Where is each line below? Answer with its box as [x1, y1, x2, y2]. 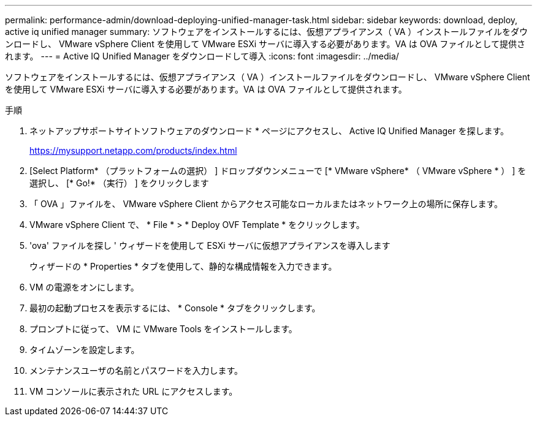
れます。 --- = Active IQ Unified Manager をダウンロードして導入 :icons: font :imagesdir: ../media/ [5, 51, 399, 61]
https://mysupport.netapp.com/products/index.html [29, 145, 237, 156]
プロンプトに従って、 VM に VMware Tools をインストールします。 [29, 324, 297, 334]
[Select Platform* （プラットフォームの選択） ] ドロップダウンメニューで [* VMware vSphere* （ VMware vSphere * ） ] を [29, 165, 527, 176]
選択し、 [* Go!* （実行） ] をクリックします [29, 178, 209, 188]
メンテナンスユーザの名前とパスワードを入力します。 [29, 365, 243, 376]
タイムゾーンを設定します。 [29, 344, 140, 355]
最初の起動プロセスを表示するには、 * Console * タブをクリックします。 [29, 303, 321, 313]
